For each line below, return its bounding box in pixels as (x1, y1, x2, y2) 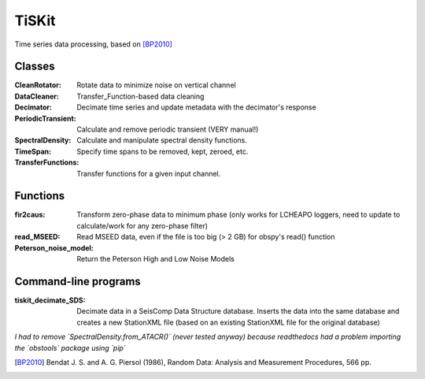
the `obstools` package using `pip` (14, 343, 126, 352)
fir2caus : (14, 210, 46, 220)
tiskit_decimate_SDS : (14, 295, 86, 305)
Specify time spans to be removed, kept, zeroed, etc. (76, 147, 249, 156)
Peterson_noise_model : (14, 243, 94, 252)
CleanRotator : (14, 80, 62, 90)
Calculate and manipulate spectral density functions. (76, 136, 248, 145)
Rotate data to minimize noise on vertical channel (76, 80, 236, 90)
